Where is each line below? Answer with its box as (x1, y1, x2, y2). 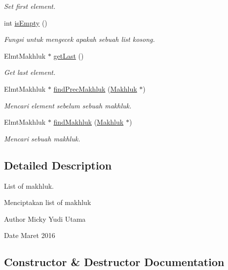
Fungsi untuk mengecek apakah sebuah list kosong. (4, 34, 155, 44)
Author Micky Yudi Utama (4, 213, 86, 224)
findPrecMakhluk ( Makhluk (53, 83, 137, 94)
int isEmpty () (4, 17, 47, 28)
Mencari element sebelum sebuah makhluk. (4, 100, 132, 110)
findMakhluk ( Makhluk (53, 117, 124, 127)
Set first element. (4, 1, 56, 11)
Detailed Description (4, 157, 112, 172)
